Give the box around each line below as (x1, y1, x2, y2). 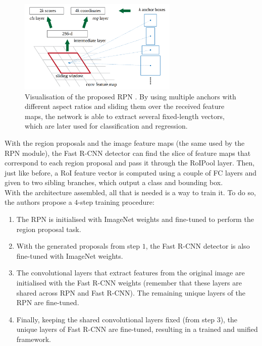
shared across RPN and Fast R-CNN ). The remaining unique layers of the (16, 287, 246, 298)
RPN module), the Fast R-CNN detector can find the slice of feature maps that (5, 147, 251, 158)
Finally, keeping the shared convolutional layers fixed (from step (16, 314, 215, 324)
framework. (16, 334, 51, 344)
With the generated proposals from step (16, 241, 140, 251)
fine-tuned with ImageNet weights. (16, 250, 123, 261)
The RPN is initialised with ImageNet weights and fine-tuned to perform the (16, 214, 254, 224)
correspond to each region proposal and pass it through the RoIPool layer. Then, (5, 157, 255, 168)
